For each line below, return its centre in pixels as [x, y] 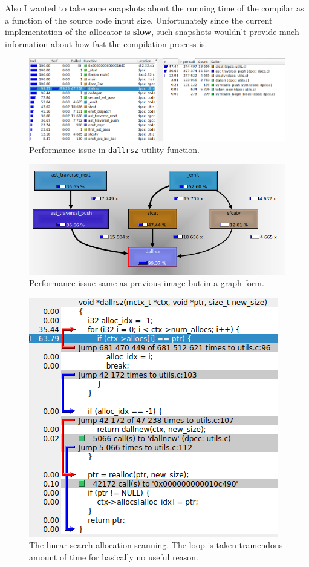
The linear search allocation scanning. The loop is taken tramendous [156, 545]
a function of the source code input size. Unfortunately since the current [139, 20]
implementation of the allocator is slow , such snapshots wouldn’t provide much [152, 32]
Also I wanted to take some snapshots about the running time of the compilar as [154, 8]
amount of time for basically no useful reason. [114, 557]
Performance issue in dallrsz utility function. [114, 149]
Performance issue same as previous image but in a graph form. [147, 283]
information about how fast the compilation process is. [106, 43]
